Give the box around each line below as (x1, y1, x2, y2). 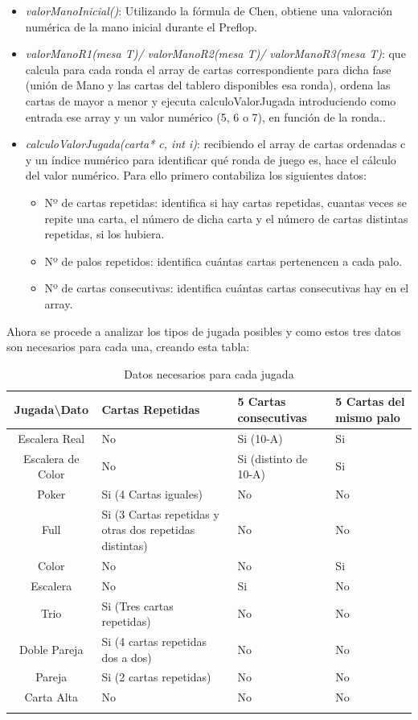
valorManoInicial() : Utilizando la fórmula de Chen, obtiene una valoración (25, 2, 393, 19)
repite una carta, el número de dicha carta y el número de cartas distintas (44, 209, 408, 226)
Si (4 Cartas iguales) (101, 486, 203, 502)
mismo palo (335, 408, 400, 425)
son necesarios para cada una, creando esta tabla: (6, 338, 250, 355)
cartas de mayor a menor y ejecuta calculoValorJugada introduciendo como (25, 92, 396, 109)
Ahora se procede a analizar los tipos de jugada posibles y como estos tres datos (6, 322, 401, 339)
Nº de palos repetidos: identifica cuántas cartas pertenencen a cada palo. (44, 252, 403, 269)
